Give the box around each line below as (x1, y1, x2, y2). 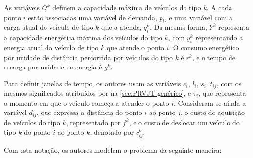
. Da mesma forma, (149, 22, 207, 32)
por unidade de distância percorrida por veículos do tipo (4, 52, 173, 62)
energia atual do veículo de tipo (4, 42, 99, 52)
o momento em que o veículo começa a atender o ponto (4, 97, 169, 108)
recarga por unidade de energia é (4, 62, 102, 72)
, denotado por (90, 127, 134, 137)
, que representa (198, 88, 246, 98)
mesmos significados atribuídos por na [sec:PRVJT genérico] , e (4, 88, 191, 98)
